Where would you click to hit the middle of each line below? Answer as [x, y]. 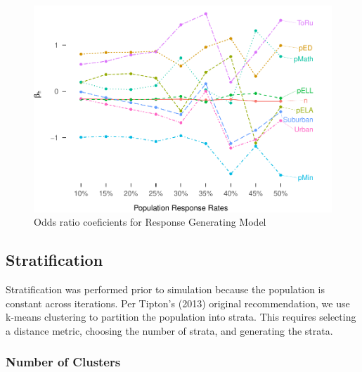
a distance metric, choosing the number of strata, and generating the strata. [169, 330]
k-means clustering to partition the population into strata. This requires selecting [181, 317]
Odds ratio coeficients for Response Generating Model [150, 222]
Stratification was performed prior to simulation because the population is [165, 289]
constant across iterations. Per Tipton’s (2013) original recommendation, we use [178, 303]
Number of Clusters [63, 362]
